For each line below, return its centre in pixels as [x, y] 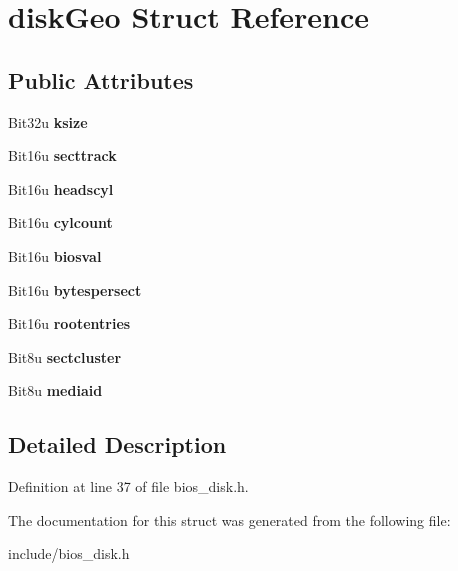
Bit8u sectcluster [65, 356]
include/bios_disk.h [69, 553]
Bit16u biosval [55, 255]
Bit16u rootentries [69, 323]
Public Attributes [101, 79]
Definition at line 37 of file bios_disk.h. [128, 486]
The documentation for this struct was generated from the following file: [229, 519]
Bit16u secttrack [62, 155]
